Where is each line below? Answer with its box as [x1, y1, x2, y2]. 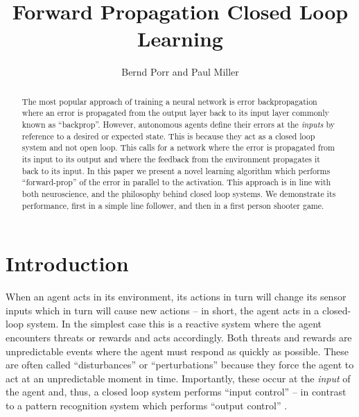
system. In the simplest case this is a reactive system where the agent [26, 316, 322, 331]
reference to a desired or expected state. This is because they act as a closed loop [21, 130, 315, 142]
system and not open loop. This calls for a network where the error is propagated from [21, 142, 335, 153]
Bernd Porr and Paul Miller [121, 65, 239, 79]
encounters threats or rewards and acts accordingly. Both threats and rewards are [6, 330, 352, 344]
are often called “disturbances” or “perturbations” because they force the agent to [6, 357, 354, 372]
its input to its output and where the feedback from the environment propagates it [21, 153, 320, 164]
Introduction [6, 249, 129, 278]
